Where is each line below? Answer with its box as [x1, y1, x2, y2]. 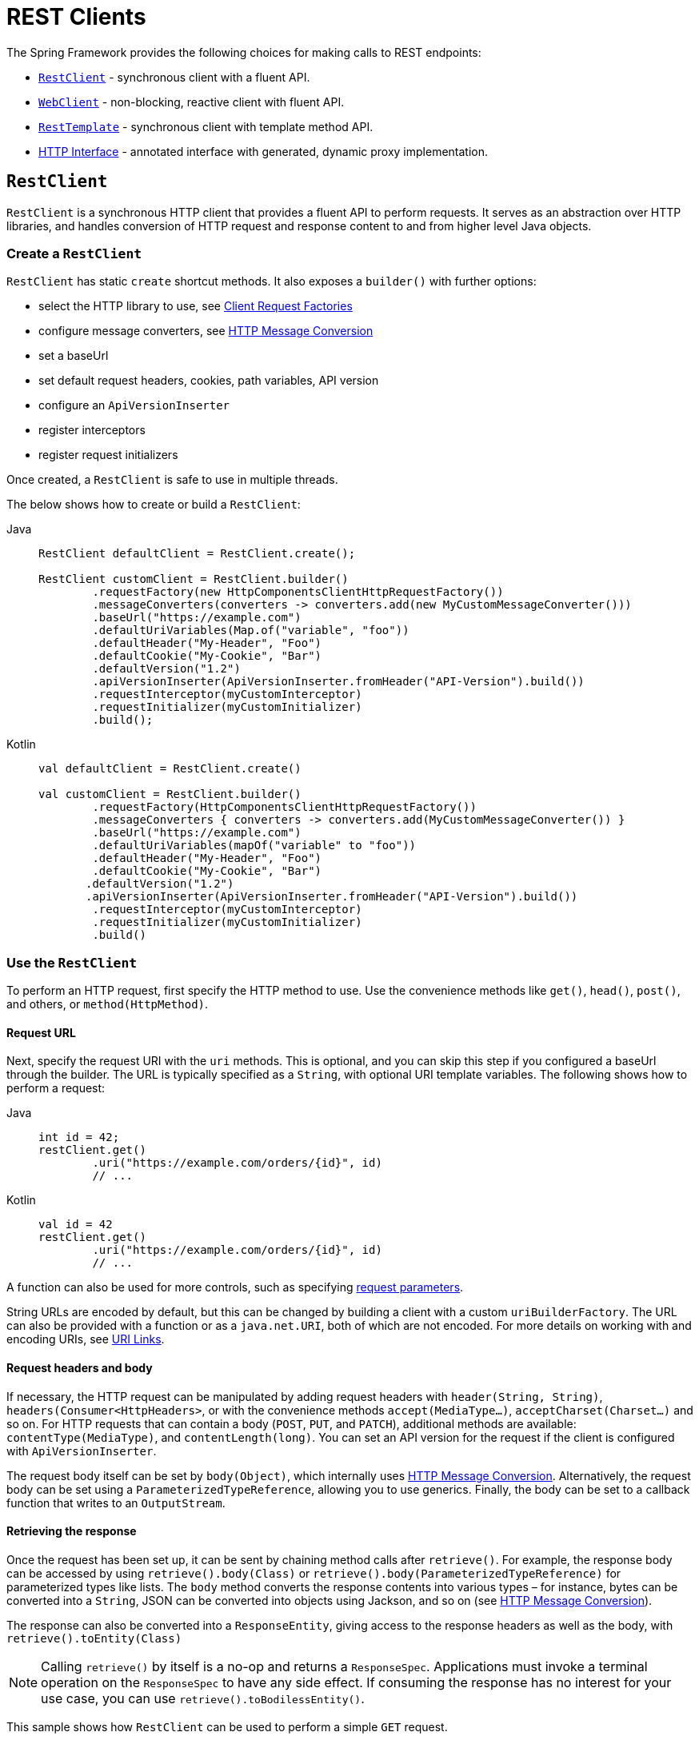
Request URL [6, 1025, 76, 1040]
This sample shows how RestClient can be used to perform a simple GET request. [6, 1719, 448, 1734]
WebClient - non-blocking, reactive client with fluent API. [38, 94, 345, 109]
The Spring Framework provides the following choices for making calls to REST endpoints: [6, 45, 481, 59]
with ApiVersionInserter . [6, 1443, 157, 1458]
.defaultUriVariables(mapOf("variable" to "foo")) [92, 839, 417, 852]
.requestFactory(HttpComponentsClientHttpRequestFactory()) [92, 800, 477, 814]
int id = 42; [38, 1131, 120, 1144]
